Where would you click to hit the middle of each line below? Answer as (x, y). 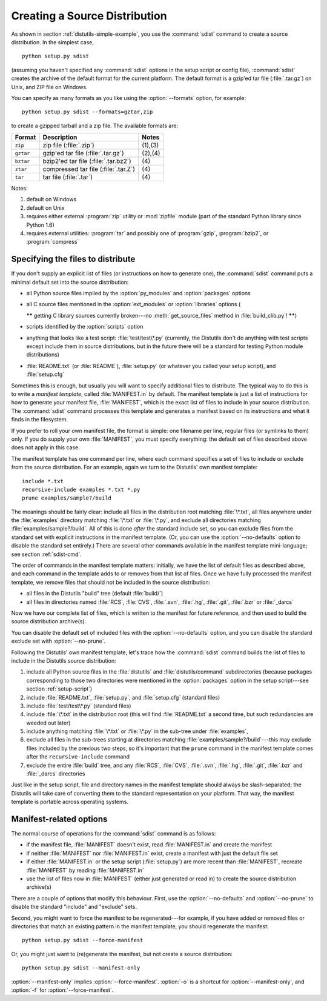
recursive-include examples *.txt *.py (81, 489)
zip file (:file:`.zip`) (69, 146)
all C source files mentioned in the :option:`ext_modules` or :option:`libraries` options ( (134, 304)
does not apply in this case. (45, 447)
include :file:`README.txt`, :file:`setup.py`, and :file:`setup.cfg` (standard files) (123, 697)
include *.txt (43, 481)
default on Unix (45, 208)
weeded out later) (48, 723)
